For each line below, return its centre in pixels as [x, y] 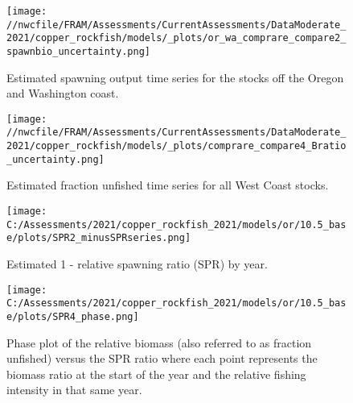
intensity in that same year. [74, 390]
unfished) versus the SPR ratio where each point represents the [162, 358]
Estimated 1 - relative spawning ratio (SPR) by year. [137, 264]
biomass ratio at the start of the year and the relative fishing [156, 374]
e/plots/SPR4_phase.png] [73, 316]
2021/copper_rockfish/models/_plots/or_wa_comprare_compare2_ [176, 38]
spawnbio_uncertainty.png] [78, 51]
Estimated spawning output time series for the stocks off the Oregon [175, 77]
